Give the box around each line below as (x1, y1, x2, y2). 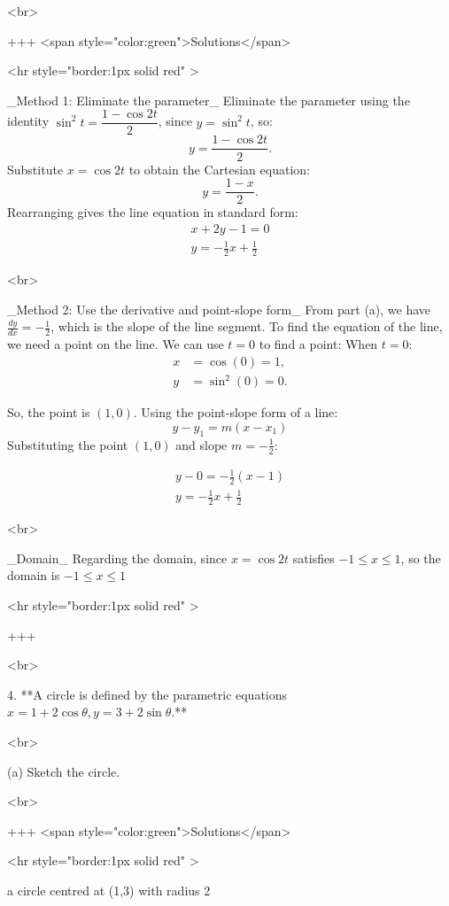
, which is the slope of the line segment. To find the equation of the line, (50, 317, 443, 336)
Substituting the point (7, 435, 128, 453)
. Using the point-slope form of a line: (133, 403, 338, 422)
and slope (175, 435, 228, 453)
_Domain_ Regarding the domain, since (7, 548, 228, 567)
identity (7, 112, 50, 130)
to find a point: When (259, 335, 378, 353)
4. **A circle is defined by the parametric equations (7, 685, 288, 703)
